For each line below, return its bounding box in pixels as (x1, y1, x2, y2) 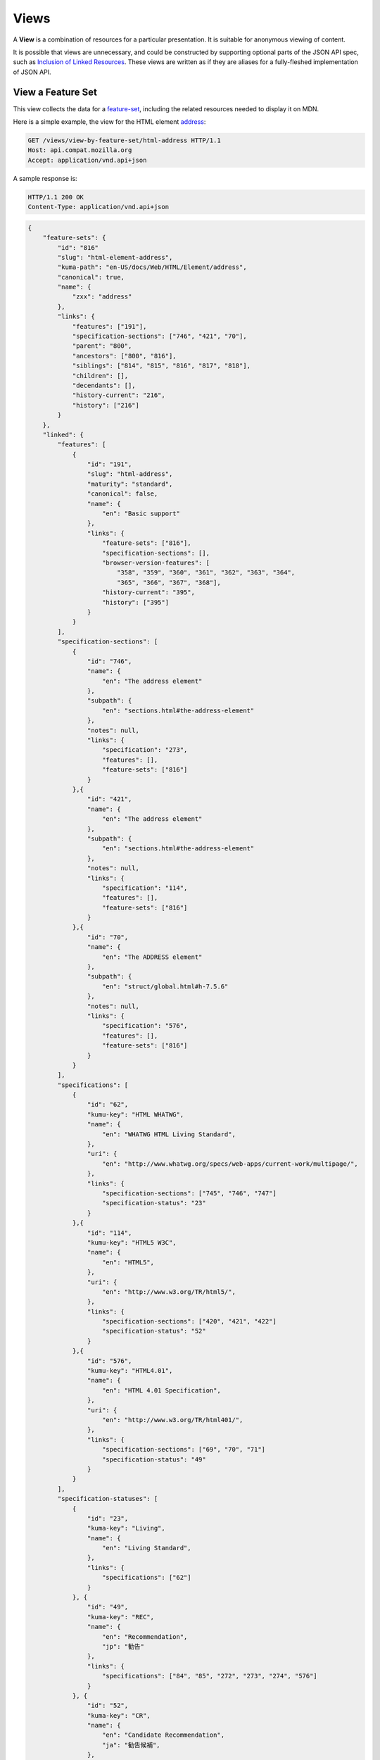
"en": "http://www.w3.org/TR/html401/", (102, 1416, 243, 1423)
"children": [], (72, 372, 129, 379)
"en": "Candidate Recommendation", (102, 1731, 225, 1739)
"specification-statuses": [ (57, 1495, 158, 1503)
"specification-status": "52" (102, 1327, 207, 1335)
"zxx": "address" (72, 293, 132, 301)
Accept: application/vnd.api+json (27, 156, 147, 164)
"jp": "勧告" (102, 1642, 144, 1650)
